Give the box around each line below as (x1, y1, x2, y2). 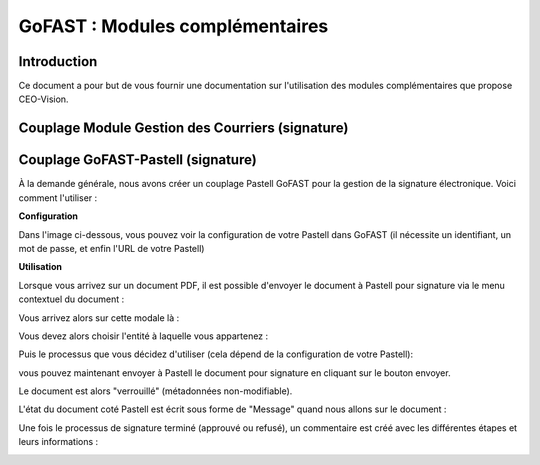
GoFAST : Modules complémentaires (18, 15, 329, 37)
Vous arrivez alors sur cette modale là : (18, 311, 180, 324)
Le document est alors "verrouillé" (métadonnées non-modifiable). (18, 385, 293, 397)
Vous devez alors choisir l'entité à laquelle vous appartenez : (18, 330, 269, 342)
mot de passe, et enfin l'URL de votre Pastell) (18, 242, 205, 254)
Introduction (18, 53, 98, 70)
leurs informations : (18, 436, 99, 448)
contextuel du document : (18, 293, 125, 305)
